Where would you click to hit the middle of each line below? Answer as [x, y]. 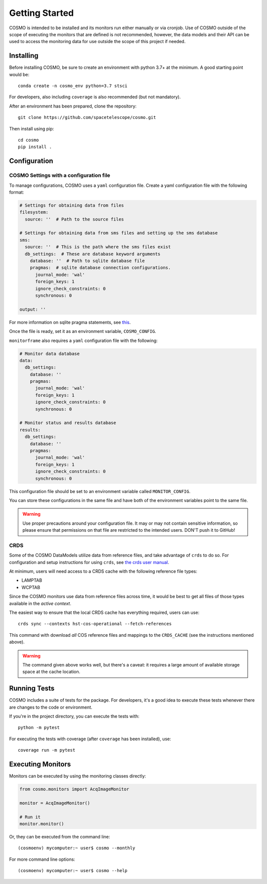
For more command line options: [42, 859]
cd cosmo [28, 140]
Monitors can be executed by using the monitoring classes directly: [78, 776]
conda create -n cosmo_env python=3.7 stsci [73, 86]
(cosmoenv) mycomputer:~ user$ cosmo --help [73, 871]
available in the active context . [40, 603]
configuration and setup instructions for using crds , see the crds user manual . [89, 562]
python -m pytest [39, 728]
